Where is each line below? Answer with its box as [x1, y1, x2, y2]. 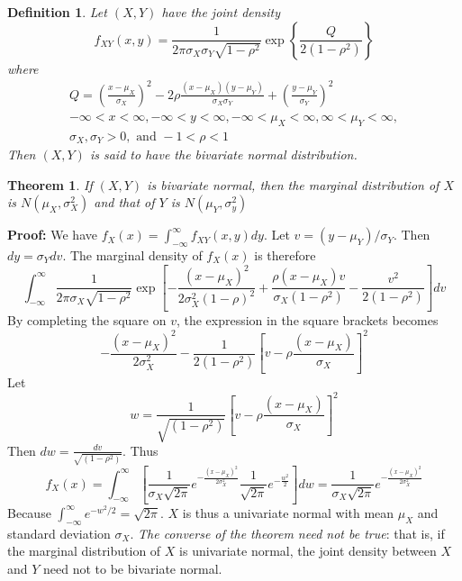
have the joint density [161, 3, 281, 21]
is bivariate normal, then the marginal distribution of [147, 175, 439, 194]
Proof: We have [7, 225, 97, 244]
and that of [94, 193, 155, 212]
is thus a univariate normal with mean [182, 503, 394, 522]
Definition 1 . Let [7, 3, 107, 21]
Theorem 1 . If [7, 175, 93, 194]
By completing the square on [7, 311, 167, 330]
